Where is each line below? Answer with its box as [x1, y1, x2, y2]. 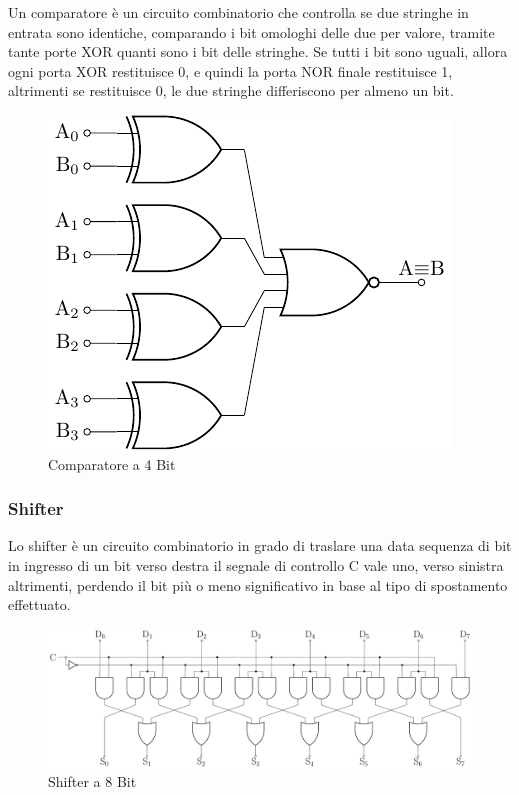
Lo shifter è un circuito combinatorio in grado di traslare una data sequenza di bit [8, 535, 512, 556]
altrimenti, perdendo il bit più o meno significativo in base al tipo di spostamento [8, 574, 508, 595]
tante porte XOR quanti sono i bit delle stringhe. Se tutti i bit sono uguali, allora [8, 41, 508, 62]
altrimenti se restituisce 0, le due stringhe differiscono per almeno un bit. [8, 80, 454, 101]
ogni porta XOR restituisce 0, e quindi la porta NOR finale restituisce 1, [8, 60, 453, 81]
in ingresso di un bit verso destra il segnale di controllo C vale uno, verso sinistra [8, 554, 504, 575]
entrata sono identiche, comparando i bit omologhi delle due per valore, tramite [8, 21, 495, 42]
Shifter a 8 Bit [48, 771, 137, 792]
